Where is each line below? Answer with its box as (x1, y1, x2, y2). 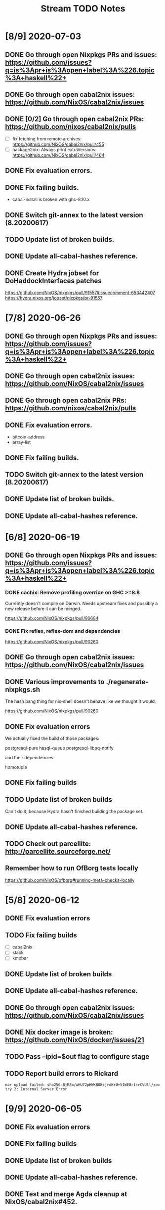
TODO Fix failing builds (5, 931, 78, 939)
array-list (12, 439, 31, 445)
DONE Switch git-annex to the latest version (5, 211, 143, 219)
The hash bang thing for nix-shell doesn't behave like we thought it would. (5, 698, 157, 704)
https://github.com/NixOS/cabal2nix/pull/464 (12, 152, 105, 158)
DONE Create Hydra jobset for (5, 269, 99, 277)
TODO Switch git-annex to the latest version (5, 471, 144, 479)
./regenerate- (106, 678, 149, 686)
